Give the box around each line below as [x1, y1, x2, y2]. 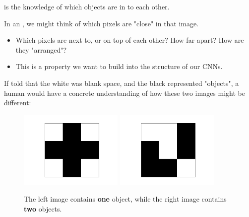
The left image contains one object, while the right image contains [24, 194, 227, 204]
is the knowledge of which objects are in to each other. [4, 1, 170, 11]
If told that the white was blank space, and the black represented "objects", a [4, 77, 239, 88]
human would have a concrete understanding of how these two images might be [4, 87, 245, 98]
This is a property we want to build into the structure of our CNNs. [15, 61, 223, 72]
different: [4, 97, 31, 108]
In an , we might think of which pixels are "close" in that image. [4, 18, 199, 28]
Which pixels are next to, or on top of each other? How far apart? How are [15, 35, 244, 45]
